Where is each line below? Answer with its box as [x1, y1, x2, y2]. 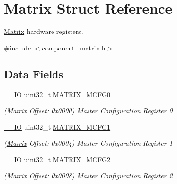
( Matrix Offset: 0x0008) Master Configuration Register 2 [4, 170, 173, 181]
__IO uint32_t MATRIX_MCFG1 [4, 121, 111, 132]
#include [4, 42, 31, 52]
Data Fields [4, 66, 64, 81]
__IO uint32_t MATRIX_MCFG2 [4, 154, 111, 164]
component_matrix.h [42, 42, 106, 52]
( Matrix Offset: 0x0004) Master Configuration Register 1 [4, 138, 173, 148]
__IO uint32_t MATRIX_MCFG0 [4, 89, 111, 99]
